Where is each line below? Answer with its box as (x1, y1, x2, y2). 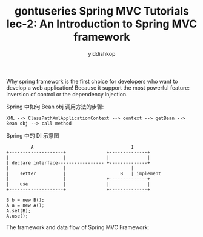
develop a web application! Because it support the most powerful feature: (6, 84, 190, 92)
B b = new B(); (6, 197, 45, 203)
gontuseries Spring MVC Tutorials (14, 4, 190, 18)
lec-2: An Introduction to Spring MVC (6, 17, 198, 31)
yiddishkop (88, 50, 116, 57)
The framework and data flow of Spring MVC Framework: (6, 223, 150, 231)
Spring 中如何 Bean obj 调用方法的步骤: (6, 103, 104, 110)
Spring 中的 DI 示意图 (6, 132, 59, 139)
